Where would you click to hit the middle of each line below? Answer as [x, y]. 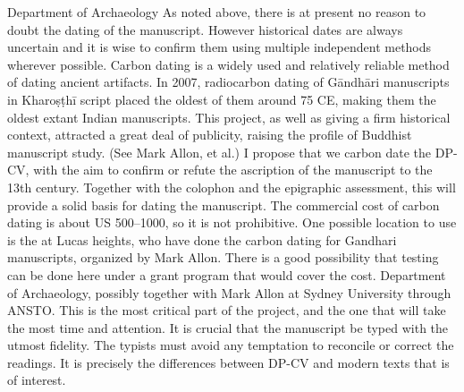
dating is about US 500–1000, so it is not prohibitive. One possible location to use [232, 222]
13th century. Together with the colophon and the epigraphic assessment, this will [232, 187]
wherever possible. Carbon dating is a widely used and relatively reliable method [228, 64]
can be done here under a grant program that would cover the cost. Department [227, 274]
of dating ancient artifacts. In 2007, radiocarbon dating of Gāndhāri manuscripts [228, 82]
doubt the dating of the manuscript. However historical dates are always [205, 29]
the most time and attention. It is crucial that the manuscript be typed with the [228, 327]
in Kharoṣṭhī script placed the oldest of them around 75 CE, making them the [222, 99]
